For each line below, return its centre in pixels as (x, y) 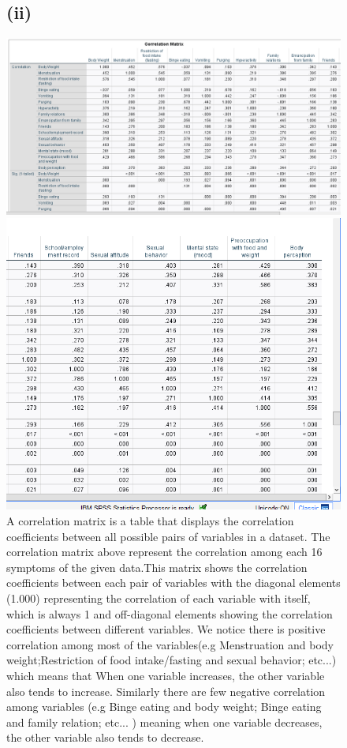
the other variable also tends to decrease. (105, 737)
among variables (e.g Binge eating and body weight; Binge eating (164, 707)
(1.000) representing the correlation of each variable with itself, (159, 598)
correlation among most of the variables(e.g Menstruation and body (170, 644)
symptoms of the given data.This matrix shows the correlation (157, 567)
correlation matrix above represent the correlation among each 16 (164, 552)
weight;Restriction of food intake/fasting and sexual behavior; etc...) (172, 660)
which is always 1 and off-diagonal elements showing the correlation (170, 613)
